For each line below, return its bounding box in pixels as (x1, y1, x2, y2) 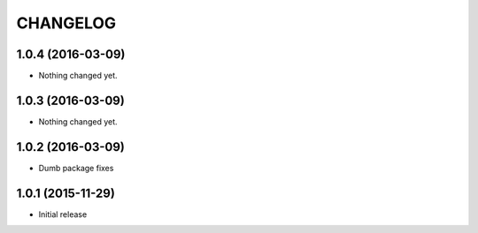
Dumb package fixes (38, 162, 114, 173)
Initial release (38, 208, 88, 220)
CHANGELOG (16, 13, 117, 33)
